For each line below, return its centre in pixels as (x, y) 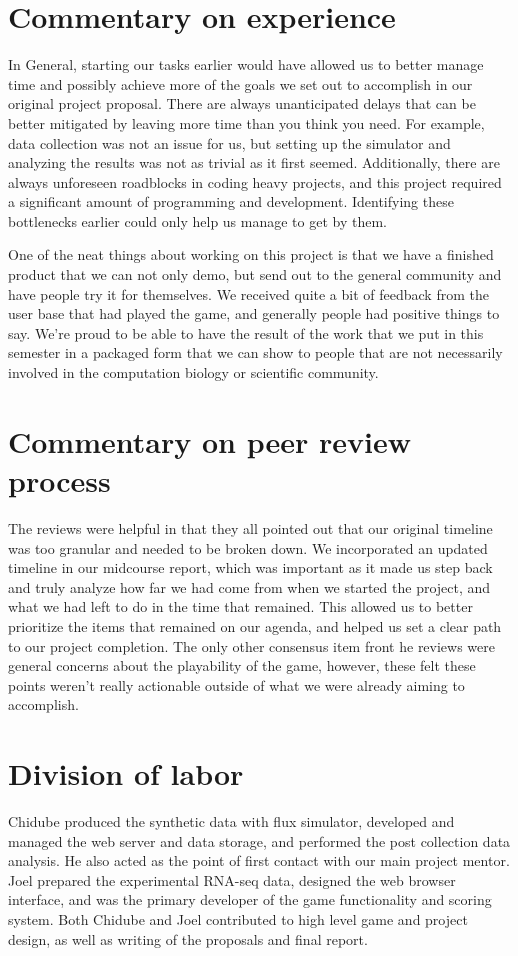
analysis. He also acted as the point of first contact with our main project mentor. (259, 860)
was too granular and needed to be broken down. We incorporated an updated (248, 547)
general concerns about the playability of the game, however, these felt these (242, 665)
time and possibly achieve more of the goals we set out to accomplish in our (240, 83)
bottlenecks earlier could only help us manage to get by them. (197, 220)
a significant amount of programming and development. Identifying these (231, 201)
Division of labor (126, 773)
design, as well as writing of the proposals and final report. (188, 938)
